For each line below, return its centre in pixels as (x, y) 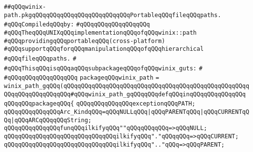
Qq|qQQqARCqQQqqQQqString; (48, 120)
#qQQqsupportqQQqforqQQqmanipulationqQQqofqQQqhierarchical (104, 49)
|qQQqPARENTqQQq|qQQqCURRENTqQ (198, 112)
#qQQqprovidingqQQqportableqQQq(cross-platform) (85, 41)
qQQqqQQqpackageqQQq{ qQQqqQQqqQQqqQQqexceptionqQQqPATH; (100, 104)
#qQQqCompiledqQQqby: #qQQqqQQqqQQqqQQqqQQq (77, 25)
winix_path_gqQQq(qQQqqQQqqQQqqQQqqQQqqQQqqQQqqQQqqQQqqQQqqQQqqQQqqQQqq (127, 86)
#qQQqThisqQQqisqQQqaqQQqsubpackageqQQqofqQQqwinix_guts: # (103, 68)
